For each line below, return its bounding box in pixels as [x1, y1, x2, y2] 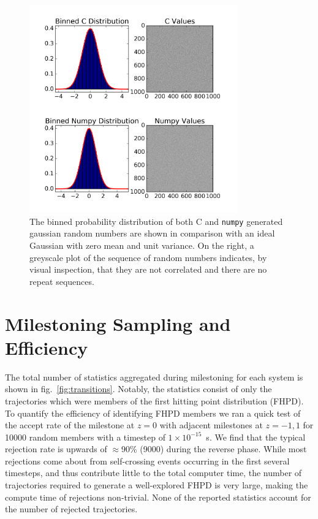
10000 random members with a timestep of [5, 430, 165, 443]
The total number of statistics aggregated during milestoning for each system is [5, 370, 303, 383]
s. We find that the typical [206, 430, 306, 443]
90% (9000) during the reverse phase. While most [121, 442, 307, 455]
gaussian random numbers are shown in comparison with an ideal [29, 227, 275, 240]
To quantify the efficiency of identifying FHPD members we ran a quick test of [5, 406, 301, 419]
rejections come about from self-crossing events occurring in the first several [5, 454, 290, 467]
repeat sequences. [29, 275, 94, 287]
